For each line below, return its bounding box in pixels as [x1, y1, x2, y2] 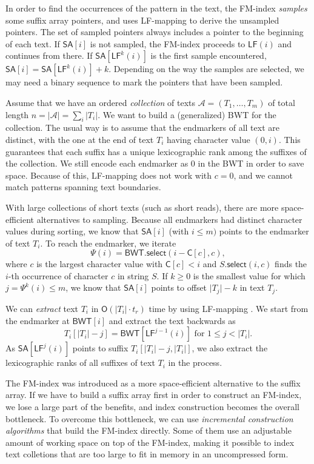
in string [117, 269, 149, 282]
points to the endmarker [219, 225, 309, 237]
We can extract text [5, 302, 78, 314]
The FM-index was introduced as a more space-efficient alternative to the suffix [5, 376, 301, 389]
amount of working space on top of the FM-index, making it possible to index [5, 436, 295, 448]
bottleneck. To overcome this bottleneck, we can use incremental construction [5, 412, 293, 425]
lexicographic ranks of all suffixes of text [5, 356, 155, 369]
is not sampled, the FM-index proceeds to [90, 37, 246, 50]
